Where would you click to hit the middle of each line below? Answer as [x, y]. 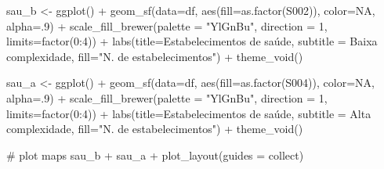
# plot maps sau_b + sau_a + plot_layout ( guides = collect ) [155, 155]
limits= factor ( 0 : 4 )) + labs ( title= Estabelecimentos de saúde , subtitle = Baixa [192, 41]
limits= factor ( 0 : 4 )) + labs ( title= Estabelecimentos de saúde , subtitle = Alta [189, 113]
